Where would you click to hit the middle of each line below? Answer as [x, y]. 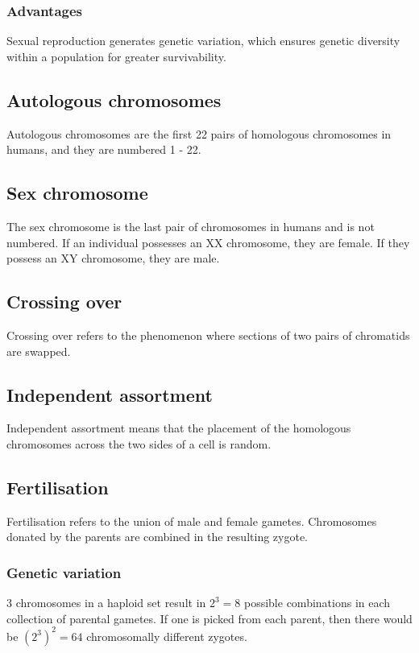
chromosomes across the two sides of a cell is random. [139, 443]
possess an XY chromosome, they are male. [113, 258]
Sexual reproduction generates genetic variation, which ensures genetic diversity [203, 41]
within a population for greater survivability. [116, 56]
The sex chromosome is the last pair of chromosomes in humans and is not [191, 226]
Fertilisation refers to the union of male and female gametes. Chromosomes [192, 521]
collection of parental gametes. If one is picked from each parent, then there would [209, 618]
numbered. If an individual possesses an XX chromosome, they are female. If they [208, 242]
